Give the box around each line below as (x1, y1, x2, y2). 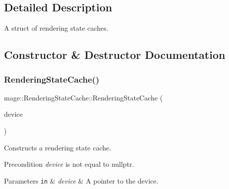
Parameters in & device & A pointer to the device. (4, 175, 159, 186)
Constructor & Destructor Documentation (4, 47, 226, 62)
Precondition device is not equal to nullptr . (4, 159, 134, 169)
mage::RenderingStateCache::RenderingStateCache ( (4, 92, 163, 102)
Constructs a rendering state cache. (4, 142, 112, 152)
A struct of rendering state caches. (4, 23, 109, 33)
